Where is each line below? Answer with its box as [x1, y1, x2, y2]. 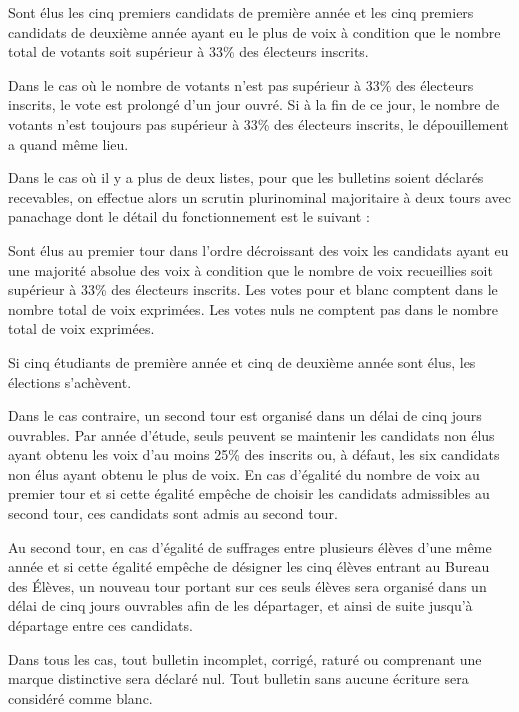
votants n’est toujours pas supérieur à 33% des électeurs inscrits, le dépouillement [8, 113, 509, 134]
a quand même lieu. [8, 133, 129, 154]
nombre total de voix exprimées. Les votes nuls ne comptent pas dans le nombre [8, 298, 498, 319]
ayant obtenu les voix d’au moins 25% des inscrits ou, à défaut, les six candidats [8, 444, 500, 465]
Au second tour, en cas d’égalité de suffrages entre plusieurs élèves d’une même [8, 536, 492, 557]
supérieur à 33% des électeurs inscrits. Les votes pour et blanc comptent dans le [8, 279, 498, 300]
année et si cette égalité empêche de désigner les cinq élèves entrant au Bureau [8, 556, 490, 577]
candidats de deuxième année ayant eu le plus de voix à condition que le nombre [8, 21, 501, 42]
